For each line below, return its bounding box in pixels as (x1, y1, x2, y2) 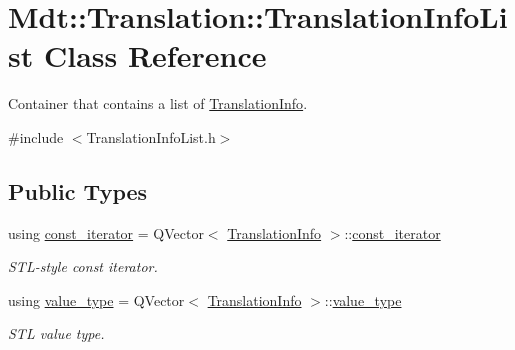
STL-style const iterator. (8, 256, 158, 277)
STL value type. (8, 323, 105, 344)
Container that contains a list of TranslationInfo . (8, 93, 308, 114)
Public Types (8, 175, 148, 206)
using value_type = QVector (8, 289, 185, 310)
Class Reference (43, 35, 267, 76)
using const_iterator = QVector (8, 222, 204, 243)
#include (8, 126, 64, 147)
